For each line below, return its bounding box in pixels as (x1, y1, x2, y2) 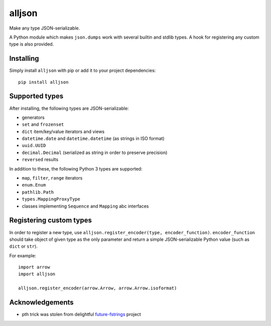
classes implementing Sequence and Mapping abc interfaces (22, 203, 149, 209)
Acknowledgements (9, 298, 74, 307)
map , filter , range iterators (22, 175, 83, 181)
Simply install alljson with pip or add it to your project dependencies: (9, 68, 156, 74)
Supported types (9, 92, 64, 100)
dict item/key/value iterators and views (22, 128, 105, 134)
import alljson (18, 271, 56, 277)
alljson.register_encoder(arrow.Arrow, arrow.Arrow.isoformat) (18, 285, 177, 291)
